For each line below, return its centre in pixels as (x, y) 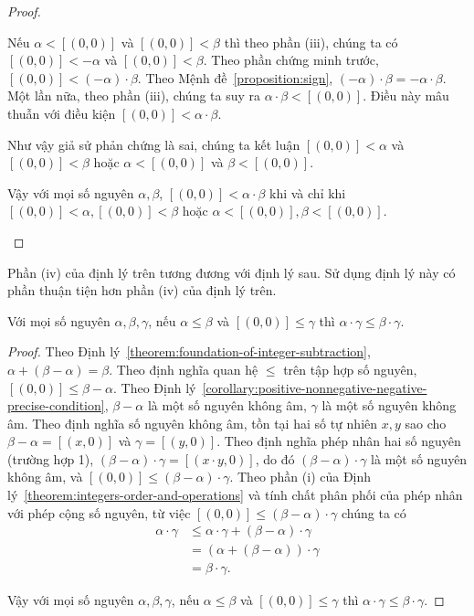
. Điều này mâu (406, 96)
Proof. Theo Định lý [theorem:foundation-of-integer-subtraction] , (189, 351)
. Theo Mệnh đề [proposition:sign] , (235, 77)
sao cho (426, 423)
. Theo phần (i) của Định (300, 477)
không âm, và (45, 477)
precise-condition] (56, 405)
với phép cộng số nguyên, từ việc (99, 512)
